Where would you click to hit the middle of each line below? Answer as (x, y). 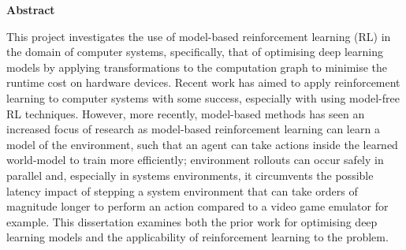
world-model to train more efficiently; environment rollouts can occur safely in (195, 160)
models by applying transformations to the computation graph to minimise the (197, 67)
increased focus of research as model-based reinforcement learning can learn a (193, 129)
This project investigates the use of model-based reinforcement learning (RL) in (199, 36)
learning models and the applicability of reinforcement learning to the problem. (197, 237)
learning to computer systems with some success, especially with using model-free (203, 97)
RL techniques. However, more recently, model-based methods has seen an (186, 113)
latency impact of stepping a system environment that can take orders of (182, 190)
